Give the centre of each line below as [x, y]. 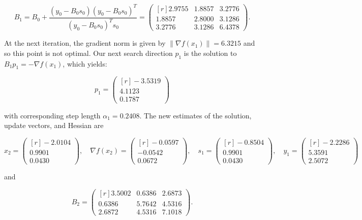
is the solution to [210, 53]
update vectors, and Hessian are [54, 125]
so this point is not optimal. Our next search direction [88, 53]
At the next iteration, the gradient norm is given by [85, 43]
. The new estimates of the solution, [195, 115]
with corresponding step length [52, 115]
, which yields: [85, 63]
